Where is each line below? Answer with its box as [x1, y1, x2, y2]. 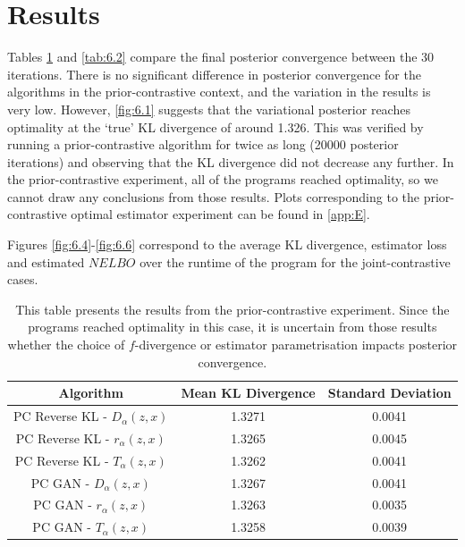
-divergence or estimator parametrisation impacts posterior [134, 335, 458, 354]
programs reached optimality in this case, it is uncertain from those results [28, 317, 437, 336]
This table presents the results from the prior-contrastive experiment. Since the [15, 299, 450, 318]
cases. [7, 270, 38, 289]
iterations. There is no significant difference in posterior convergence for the [7, 64, 421, 83]
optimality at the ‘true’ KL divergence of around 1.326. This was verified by [7, 117, 424, 136]
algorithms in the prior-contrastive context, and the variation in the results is [7, 82, 431, 101]
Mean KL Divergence [181, 383, 316, 402]
